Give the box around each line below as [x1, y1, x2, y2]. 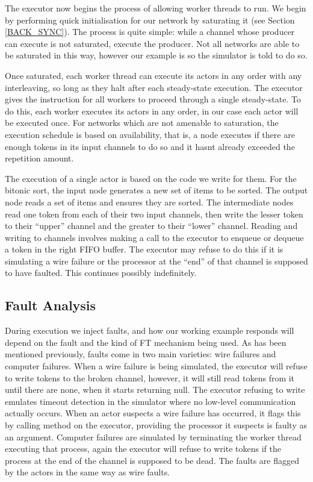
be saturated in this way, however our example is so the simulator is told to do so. [5, 49, 308, 61]
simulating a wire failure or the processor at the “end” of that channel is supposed [5, 254, 308, 267]
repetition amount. [5, 152, 74, 164]
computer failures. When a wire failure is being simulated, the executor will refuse [5, 360, 308, 372]
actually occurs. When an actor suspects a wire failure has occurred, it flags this [5, 407, 301, 419]
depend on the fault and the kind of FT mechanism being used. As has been [5, 336, 287, 348]
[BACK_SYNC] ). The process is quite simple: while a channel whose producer [5, 25, 295, 38]
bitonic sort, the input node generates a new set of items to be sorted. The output [5, 184, 308, 196]
